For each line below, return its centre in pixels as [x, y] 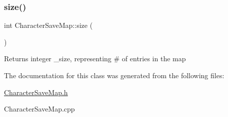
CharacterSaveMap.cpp [39, 109]
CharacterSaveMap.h [36, 92]
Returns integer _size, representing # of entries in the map [95, 58]
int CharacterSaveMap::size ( [48, 25]
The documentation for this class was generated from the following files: [114, 75]
